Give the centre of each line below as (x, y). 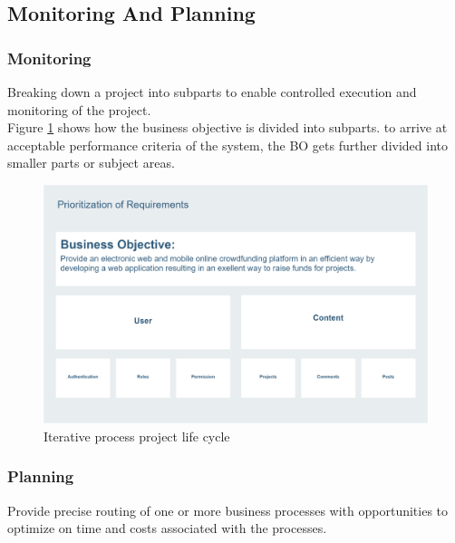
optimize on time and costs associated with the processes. (167, 528)
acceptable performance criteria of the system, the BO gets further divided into (227, 145)
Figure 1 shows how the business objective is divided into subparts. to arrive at (227, 127)
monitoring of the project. (79, 109)
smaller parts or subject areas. (91, 163)
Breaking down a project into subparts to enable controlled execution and (212, 92)
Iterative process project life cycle (137, 436)
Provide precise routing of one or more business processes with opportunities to (228, 510)
